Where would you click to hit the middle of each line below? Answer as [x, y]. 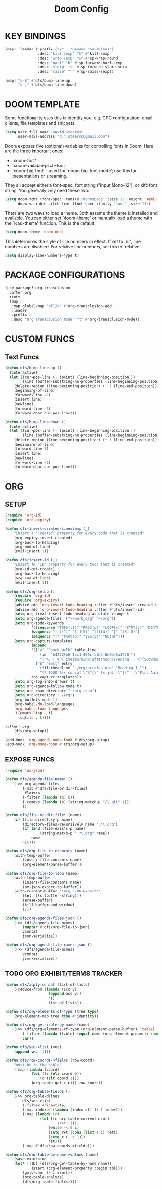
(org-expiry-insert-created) [43, 538]
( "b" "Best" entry [54, 663]
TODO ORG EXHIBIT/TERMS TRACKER [64, 974]
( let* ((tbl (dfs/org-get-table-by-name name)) [63, 1164]
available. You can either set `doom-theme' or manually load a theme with [79, 218]
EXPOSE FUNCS [30, 759]
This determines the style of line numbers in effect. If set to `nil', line [73, 242]
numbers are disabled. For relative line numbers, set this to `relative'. [73, 247]
